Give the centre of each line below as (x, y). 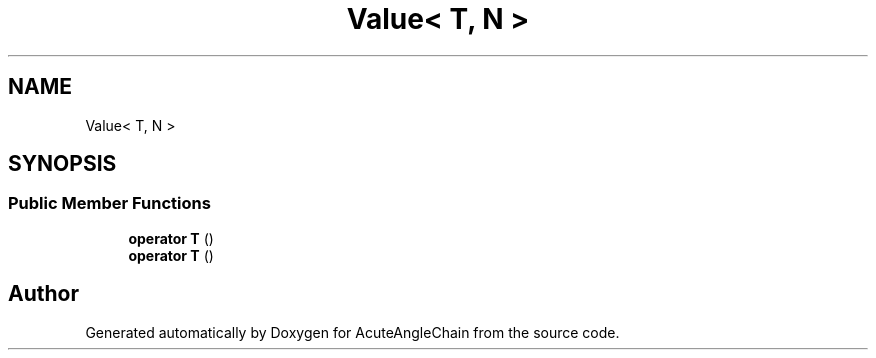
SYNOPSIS (62, 164)
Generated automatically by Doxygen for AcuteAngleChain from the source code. (352, 332)
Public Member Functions (109, 203)
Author (43, 294)
